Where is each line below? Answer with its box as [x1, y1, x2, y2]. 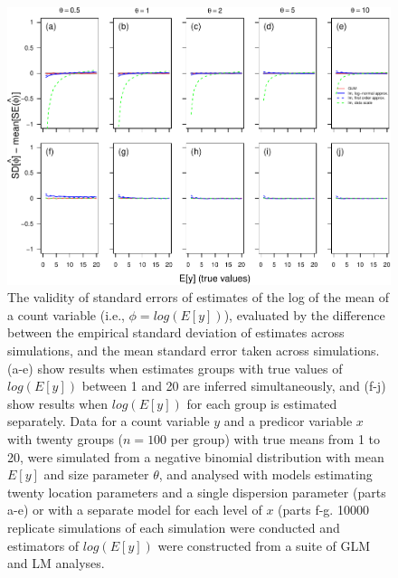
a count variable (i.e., [7, 305, 125, 324]
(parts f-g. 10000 [278, 500, 369, 519]
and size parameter [43, 465, 149, 484]
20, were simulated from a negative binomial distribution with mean [7, 447, 384, 466]
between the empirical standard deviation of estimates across [7, 323, 345, 342]
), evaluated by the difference [223, 305, 385, 324]
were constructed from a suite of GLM [157, 535, 371, 554]
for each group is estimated [186, 393, 337, 412]
